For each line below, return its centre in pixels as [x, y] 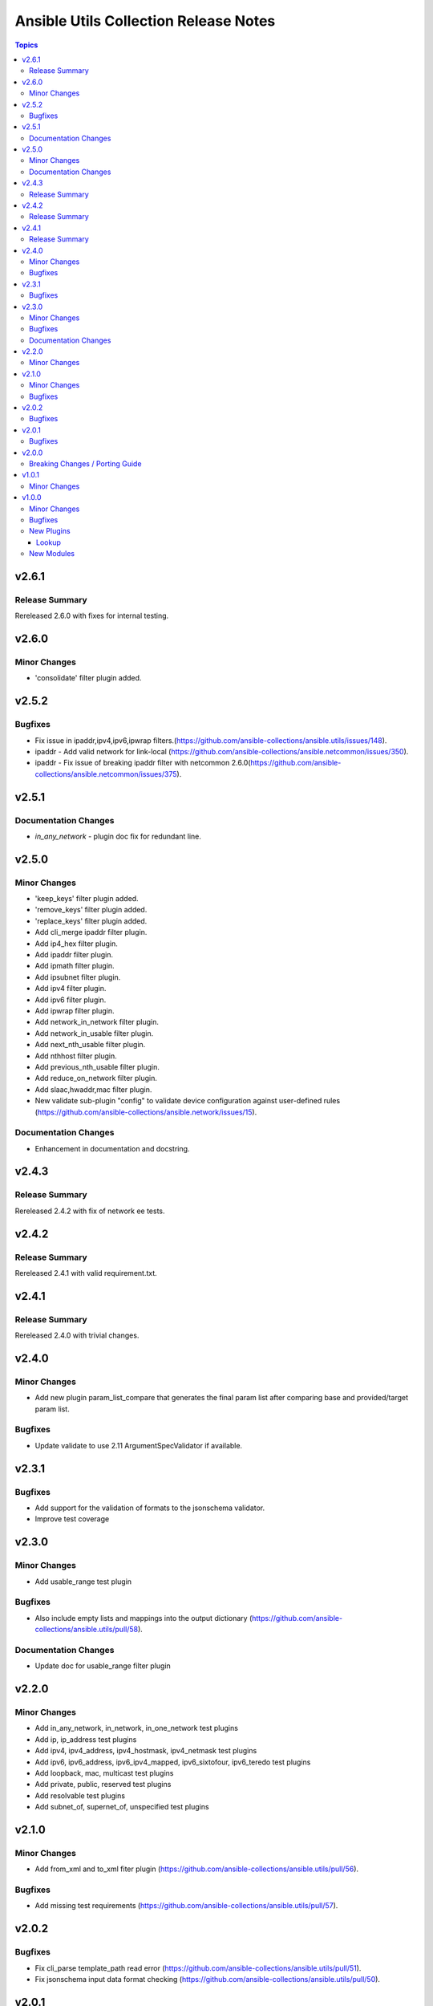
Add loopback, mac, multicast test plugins [104, 1773]
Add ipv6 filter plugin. [71, 1000]
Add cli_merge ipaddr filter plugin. [91, 932]
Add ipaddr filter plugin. [74, 955]
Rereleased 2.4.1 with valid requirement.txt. [86, 1273]
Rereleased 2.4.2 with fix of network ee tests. [90, 1211]
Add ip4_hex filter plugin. [76, 944]
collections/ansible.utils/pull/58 [87, 1630]
